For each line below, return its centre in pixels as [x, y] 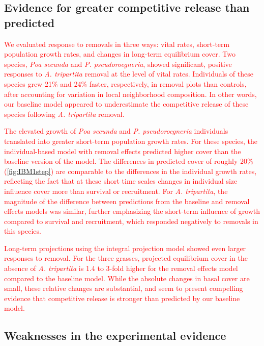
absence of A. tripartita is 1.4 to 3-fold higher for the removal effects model [121, 268]
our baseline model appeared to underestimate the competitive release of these [126, 104]
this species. [23, 231]
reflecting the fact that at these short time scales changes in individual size [121, 181]
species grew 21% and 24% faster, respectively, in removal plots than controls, [125, 83]
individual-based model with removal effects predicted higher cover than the [123, 151]
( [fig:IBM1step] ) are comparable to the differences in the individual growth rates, [130, 171]
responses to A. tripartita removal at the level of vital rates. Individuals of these [129, 74]
